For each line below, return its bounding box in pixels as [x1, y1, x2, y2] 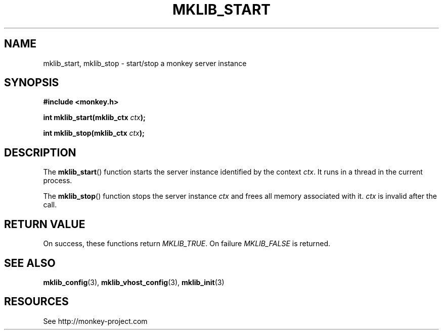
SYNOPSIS [4, 76, 59, 89]
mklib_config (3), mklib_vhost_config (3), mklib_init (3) [43, 277, 225, 287]
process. [43, 176, 72, 185]
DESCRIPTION [4, 146, 76, 159]
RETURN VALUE [4, 217, 85, 231]
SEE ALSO [4, 256, 56, 269]
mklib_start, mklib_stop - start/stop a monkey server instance [43, 59, 247, 68]
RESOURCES [4, 295, 69, 308]
